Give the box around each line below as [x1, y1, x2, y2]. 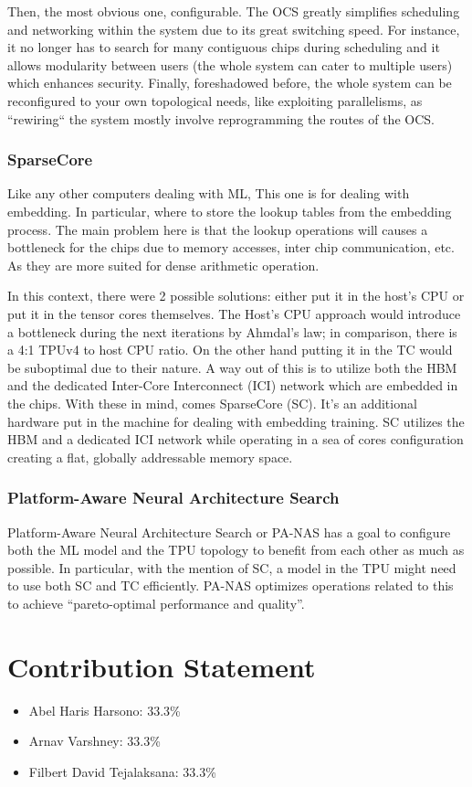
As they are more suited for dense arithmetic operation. [7, 255, 320, 274]
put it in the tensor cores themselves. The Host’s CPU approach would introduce [7, 303, 461, 323]
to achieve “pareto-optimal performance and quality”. [7, 593, 305, 612]
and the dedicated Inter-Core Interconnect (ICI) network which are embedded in [7, 376, 458, 395]
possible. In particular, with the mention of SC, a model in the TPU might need [7, 558, 456, 577]
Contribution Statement [7, 647, 316, 685]
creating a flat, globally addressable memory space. [7, 447, 293, 466]
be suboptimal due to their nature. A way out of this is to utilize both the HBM [7, 357, 457, 377]
